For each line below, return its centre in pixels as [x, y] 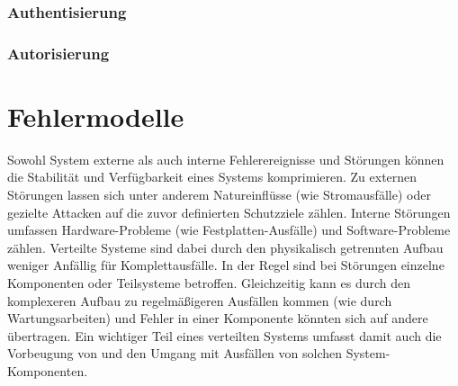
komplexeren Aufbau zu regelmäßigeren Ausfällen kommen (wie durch [200, 300]
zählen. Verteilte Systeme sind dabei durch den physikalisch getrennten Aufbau [225, 247]
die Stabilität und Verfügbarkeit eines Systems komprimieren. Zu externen [212, 177]
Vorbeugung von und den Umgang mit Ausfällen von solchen [175, 353]
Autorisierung [58, 53]
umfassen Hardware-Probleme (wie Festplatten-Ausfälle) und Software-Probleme [229, 230]
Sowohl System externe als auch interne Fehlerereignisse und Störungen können [226, 159]
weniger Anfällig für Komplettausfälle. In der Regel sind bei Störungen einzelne [226, 265]
